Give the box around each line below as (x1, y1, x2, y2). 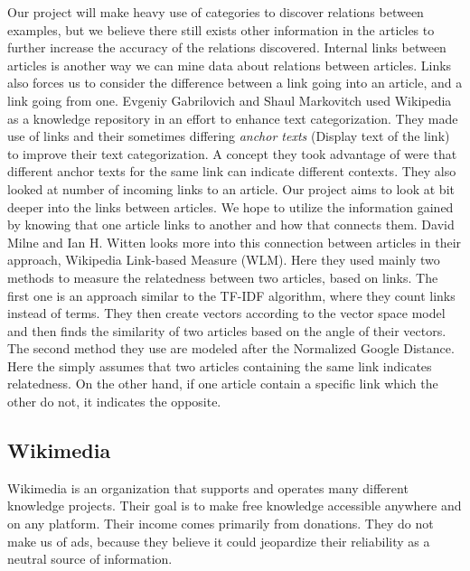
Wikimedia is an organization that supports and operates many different (7, 478, 409, 497)
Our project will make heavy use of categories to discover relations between (7, 3, 424, 21)
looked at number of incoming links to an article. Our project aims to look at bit (7, 179, 455, 198)
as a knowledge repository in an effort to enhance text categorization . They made (7, 108, 458, 127)
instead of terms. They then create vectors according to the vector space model (7, 304, 446, 323)
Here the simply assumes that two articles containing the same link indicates (7, 356, 432, 375)
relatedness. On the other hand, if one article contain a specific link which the (7, 374, 438, 393)
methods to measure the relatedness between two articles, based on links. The (7, 267, 438, 286)
